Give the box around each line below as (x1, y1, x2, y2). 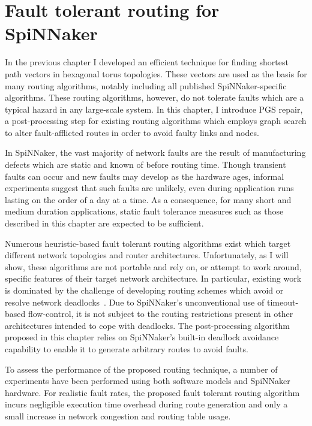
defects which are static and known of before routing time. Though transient (5, 158, 286, 171)
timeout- (266, 295, 299, 308)
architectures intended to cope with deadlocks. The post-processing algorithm (5, 319, 290, 331)
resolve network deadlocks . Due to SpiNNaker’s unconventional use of (5, 295, 265, 308)
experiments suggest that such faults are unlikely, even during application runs (5, 182, 294, 194)
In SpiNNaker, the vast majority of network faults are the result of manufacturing (5, 146, 306, 159)
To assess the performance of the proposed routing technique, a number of (5, 362, 278, 375)
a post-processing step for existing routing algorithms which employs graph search (5, 114, 307, 127)
